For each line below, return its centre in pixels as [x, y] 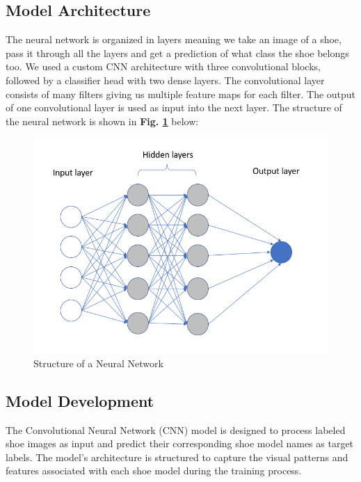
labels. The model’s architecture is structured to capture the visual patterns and [177, 457]
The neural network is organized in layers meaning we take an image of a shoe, [174, 39]
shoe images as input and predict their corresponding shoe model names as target [180, 443]
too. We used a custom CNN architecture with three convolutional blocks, [163, 66]
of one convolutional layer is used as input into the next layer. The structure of [174, 107]
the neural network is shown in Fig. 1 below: [102, 121]
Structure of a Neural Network [98, 363]
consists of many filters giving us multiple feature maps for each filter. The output [181, 94]
